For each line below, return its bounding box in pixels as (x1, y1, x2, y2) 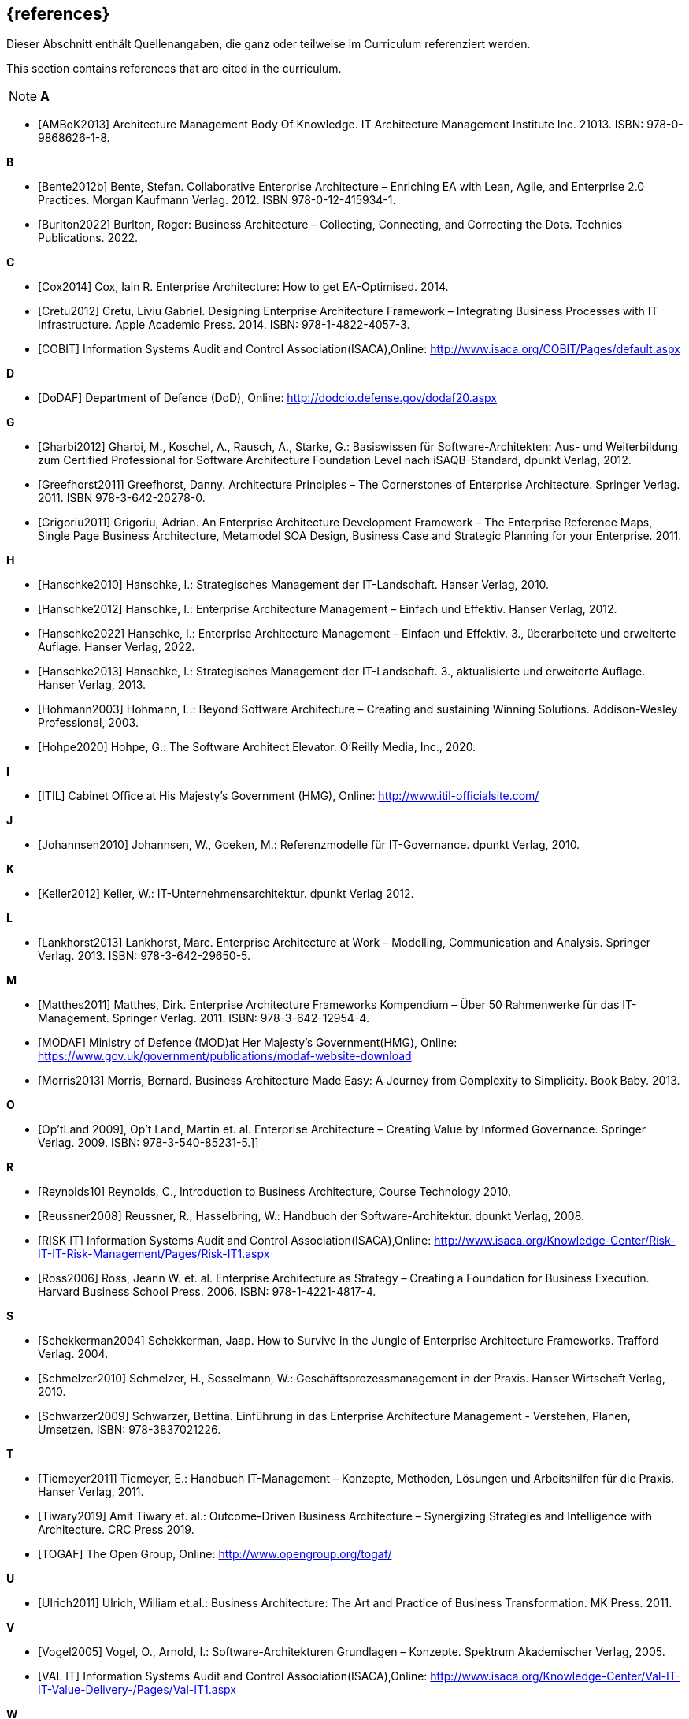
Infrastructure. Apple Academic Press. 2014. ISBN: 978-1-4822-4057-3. (38, 318, 410, 332)
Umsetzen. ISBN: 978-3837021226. (38, 1423, 221, 1437)
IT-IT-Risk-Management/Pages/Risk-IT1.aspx (38, 1247, 270, 1261)
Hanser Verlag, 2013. (38, 678, 146, 692)
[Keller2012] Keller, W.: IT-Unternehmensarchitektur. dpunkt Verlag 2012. (38, 887, 414, 901)
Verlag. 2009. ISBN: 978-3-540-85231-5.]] (38, 1136, 259, 1150)
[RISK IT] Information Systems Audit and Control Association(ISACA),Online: (38, 1233, 432, 1248)
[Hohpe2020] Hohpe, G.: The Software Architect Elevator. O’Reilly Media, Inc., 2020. (38, 740, 476, 754)
